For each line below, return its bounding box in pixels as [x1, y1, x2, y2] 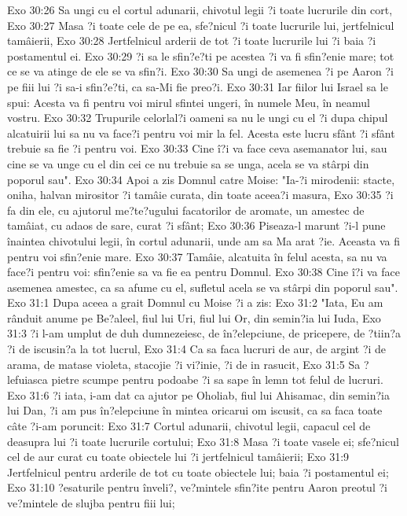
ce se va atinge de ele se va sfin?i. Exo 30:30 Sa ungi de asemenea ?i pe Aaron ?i [7, 63, 394, 79]
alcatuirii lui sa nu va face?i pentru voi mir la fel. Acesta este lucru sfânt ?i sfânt [7, 124, 395, 141]
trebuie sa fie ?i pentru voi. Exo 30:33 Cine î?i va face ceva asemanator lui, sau [7, 140, 387, 157]
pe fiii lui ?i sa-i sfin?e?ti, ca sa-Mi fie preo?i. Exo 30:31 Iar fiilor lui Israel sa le [7, 78, 388, 94]
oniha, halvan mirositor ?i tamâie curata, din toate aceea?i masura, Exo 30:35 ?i [7, 186, 394, 203]
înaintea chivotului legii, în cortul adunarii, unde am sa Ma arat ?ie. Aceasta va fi [7, 232, 401, 249]
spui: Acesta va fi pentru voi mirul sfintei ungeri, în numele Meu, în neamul [7, 94, 370, 110]
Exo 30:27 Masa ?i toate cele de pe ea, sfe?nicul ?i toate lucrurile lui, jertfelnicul [7, 17, 394, 33]
